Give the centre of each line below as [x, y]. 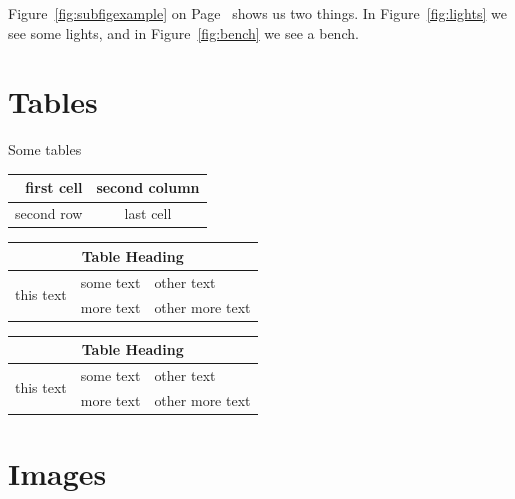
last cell [148, 213]
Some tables [45, 149]
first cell [54, 187]
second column [148, 187]
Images [57, 473]
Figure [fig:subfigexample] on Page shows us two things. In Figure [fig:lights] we [257, 13]
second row [49, 213]
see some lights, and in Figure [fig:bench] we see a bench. [183, 32]
